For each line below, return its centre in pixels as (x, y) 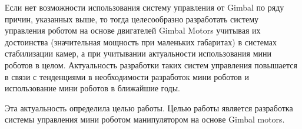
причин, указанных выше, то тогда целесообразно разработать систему (132, 19)
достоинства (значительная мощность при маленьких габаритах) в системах (141, 42)
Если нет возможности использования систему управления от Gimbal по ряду (145, 7)
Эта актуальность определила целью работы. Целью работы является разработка (149, 107)
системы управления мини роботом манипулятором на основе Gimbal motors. (145, 119)
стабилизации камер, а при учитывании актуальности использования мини (138, 53)
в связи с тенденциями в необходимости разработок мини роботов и (127, 76)
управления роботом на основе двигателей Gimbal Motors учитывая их (133, 30)
